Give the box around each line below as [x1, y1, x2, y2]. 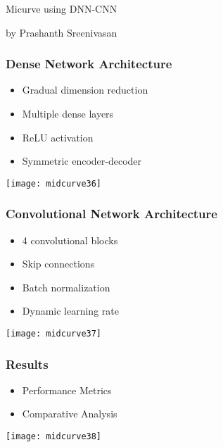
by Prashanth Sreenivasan [6, 25, 117, 39]
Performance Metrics [22, 382, 112, 397]
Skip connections [22, 256, 95, 271]
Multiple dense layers [22, 106, 114, 120]
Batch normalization [22, 279, 110, 294]
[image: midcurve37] [6, 328, 102, 339]
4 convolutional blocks [22, 232, 118, 247]
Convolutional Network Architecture [6, 205, 217, 222]
